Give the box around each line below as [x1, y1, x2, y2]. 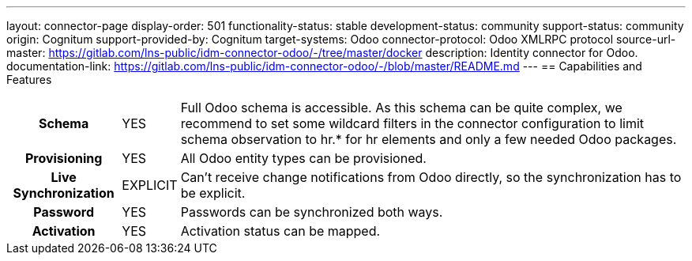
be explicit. [180, 185, 246, 201]
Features [6, 73, 52, 86]
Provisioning [24, 150, 103, 166]
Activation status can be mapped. [180, 223, 381, 239]
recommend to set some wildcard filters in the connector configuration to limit [180, 115, 645, 131]
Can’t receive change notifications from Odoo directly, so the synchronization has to [180, 169, 682, 185]
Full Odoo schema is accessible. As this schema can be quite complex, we [180, 100, 622, 115]
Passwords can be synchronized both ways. [180, 204, 443, 220]
